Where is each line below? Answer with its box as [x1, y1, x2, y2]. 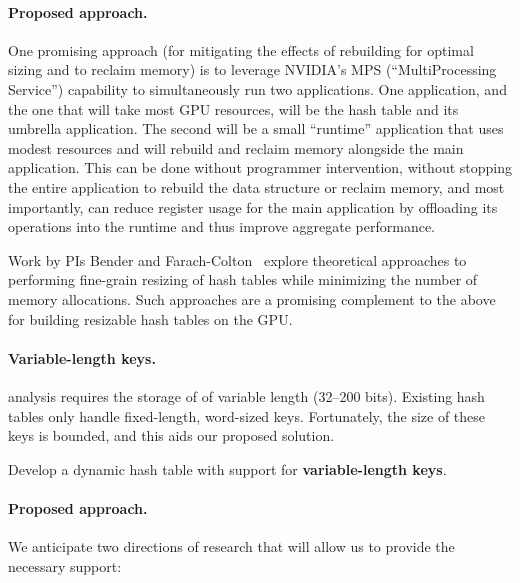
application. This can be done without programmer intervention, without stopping [8, 157, 512, 178]
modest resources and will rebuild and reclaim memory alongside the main [8, 137, 464, 158]
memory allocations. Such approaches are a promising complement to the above [8, 288, 496, 309]
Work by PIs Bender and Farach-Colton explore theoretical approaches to [8, 249, 467, 270]
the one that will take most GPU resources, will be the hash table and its [8, 98, 459, 119]
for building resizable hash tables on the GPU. [8, 308, 293, 329]
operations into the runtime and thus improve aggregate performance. [8, 216, 436, 237]
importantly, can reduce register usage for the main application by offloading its [8, 196, 498, 217]
